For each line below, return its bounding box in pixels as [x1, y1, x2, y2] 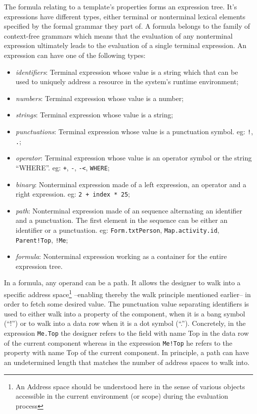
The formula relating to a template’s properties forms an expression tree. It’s [4, 1, 237, 11]
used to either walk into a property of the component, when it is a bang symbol [4, 308, 246, 318]
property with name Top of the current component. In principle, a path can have [4, 347, 249, 358]
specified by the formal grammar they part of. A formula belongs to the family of [4, 21, 250, 31]
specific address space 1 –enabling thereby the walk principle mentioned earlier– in [4, 288, 251, 299]
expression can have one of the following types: [4, 50, 146, 60]
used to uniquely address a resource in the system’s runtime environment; [15, 76, 239, 87]
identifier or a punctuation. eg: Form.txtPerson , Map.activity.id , [15, 224, 219, 235]
